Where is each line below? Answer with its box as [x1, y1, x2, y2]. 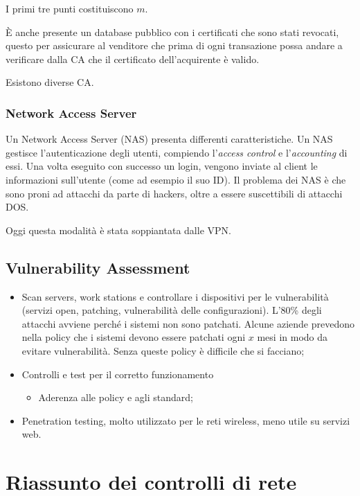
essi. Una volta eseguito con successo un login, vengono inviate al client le [6, 159, 318, 173]
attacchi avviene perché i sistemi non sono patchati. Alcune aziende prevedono [21, 316, 354, 330]
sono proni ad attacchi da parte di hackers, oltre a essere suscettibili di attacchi [6, 186, 343, 200]
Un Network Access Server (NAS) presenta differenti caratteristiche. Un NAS [6, 132, 333, 146]
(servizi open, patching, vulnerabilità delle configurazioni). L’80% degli [21, 303, 322, 317]
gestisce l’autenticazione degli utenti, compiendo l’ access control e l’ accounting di [6, 145, 348, 159]
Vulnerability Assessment [6, 256, 190, 278]
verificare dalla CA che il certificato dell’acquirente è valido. [6, 51, 260, 66]
